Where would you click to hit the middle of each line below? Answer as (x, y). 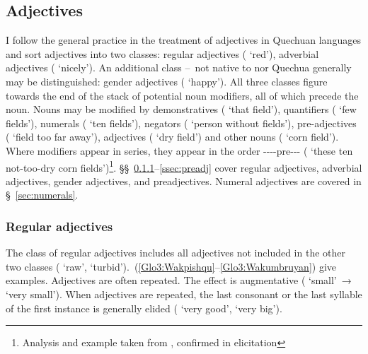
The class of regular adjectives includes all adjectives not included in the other (176, 253)
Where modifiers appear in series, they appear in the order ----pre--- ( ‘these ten (179, 150)
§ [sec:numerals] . (42, 195)
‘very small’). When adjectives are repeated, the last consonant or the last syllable (184, 294)
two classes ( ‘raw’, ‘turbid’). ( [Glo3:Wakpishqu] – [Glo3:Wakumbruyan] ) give (171, 266)
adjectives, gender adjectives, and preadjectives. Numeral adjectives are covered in (184, 181)
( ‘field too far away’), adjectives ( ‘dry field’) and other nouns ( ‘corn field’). (172, 137)
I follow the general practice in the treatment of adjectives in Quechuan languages (183, 40)
